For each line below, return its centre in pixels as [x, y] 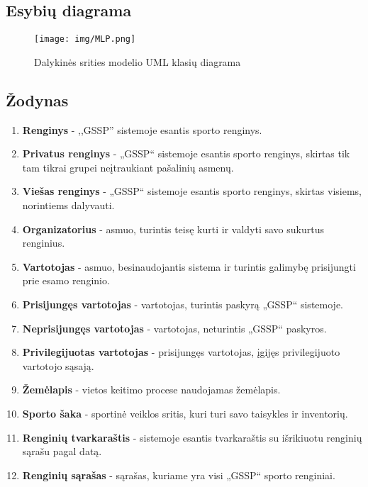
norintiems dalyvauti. [68, 205]
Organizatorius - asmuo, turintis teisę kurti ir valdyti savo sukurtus [173, 229]
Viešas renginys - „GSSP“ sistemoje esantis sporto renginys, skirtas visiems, [192, 191]
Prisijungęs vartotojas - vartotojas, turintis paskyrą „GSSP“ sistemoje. [183, 304]
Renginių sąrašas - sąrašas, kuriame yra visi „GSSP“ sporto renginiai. [179, 475]
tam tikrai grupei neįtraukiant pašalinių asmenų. [128, 167]
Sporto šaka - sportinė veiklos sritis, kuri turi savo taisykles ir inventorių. [185, 413]
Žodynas [37, 100]
